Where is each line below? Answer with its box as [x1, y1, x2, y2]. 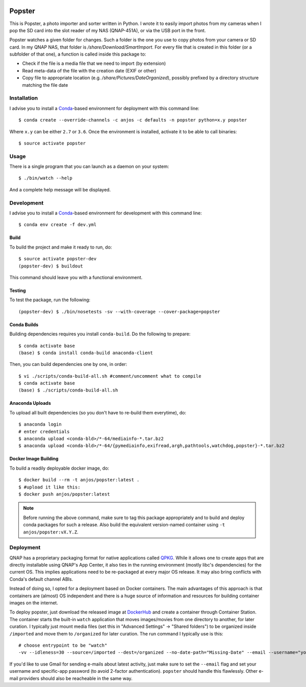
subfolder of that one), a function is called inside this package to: [9, 51, 146, 57]
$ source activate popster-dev [18, 256, 97, 262]
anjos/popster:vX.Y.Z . [23, 529, 79, 535]
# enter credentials [18, 429, 70, 434]
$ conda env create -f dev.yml [18, 222, 97, 228]
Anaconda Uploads [9, 400, 51, 406]
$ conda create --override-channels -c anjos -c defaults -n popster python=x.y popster [18, 117, 247, 123]
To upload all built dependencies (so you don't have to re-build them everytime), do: [9, 409, 186, 415]
